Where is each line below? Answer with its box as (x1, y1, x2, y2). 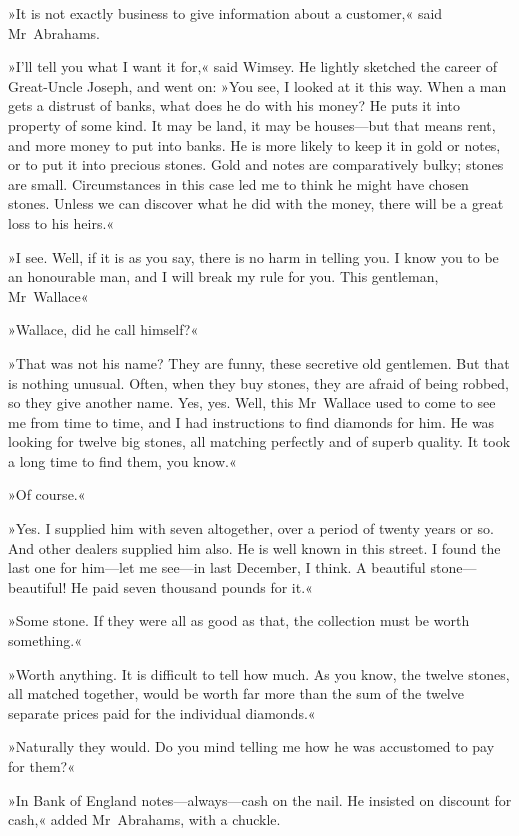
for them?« (8, 756, 75, 776)
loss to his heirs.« (8, 212, 115, 233)
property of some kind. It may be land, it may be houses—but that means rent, (8, 114, 496, 135)
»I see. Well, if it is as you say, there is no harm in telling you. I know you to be (8, 246, 499, 267)
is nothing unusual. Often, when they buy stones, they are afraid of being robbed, (8, 372, 510, 393)
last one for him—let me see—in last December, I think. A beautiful (8, 557, 426, 578)
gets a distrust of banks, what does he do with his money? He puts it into (8, 95, 461, 116)
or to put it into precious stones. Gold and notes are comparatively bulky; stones (8, 154, 504, 175)
